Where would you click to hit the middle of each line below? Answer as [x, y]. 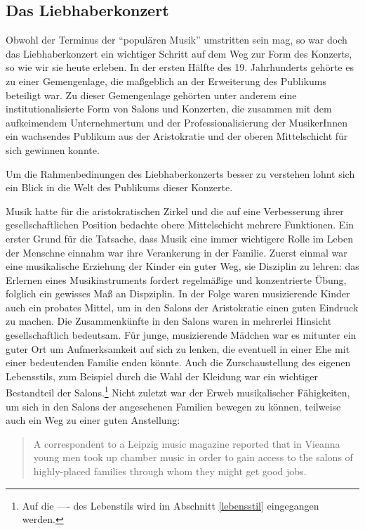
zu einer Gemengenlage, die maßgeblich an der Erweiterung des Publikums [166, 80]
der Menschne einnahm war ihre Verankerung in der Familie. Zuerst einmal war [177, 252]
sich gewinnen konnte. [53, 149]
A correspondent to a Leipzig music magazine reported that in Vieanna [187, 443]
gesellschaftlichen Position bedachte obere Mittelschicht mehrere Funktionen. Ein [180, 225]
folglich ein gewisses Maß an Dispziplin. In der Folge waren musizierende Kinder [178, 293]
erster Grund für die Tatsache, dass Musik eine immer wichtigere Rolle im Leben [179, 238]
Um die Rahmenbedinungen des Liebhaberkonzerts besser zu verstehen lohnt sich [180, 173]
